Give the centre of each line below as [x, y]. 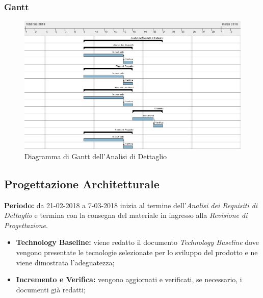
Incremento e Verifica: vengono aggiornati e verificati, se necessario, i [129, 279]
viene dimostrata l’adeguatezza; [65, 262]
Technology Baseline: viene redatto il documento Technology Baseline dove [137, 242]
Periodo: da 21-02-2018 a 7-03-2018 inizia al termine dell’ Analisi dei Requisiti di [131, 205]
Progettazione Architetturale [82, 183]
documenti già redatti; [51, 289]
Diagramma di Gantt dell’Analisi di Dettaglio [96, 156]
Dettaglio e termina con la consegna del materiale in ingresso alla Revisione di [126, 215]
